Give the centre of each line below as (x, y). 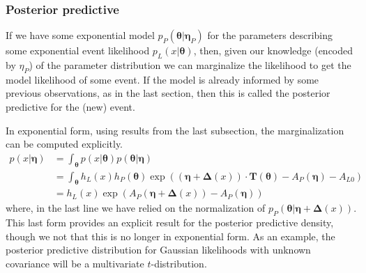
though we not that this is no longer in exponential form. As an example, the (170, 236)
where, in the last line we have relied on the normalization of (136, 208)
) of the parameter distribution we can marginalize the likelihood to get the (190, 65)
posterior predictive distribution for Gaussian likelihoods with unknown (158, 250)
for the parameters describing (270, 35)
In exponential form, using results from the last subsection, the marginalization (175, 130)
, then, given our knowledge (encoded (273, 50)
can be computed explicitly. (64, 144)
